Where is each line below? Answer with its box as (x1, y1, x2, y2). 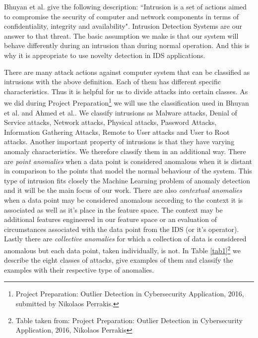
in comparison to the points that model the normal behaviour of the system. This (4, 166, 252, 176)
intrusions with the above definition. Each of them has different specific (4, 76, 221, 87)
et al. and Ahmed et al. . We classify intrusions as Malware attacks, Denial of (4, 107, 237, 117)
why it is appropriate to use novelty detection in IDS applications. (4, 50, 205, 60)
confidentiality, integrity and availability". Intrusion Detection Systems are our (4, 21, 242, 31)
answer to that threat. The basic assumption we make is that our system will (4, 30, 239, 41)
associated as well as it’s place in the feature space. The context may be (4, 204, 223, 215)
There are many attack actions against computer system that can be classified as (4, 66, 250, 77)
